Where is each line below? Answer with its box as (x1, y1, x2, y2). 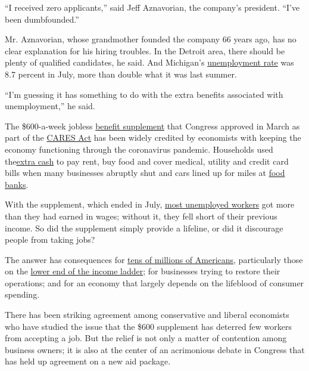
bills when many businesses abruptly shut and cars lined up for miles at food (5, 166, 285, 179)
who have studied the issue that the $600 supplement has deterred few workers (5, 320, 292, 332)
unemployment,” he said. (5, 100, 95, 112)
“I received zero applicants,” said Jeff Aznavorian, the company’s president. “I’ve (5, 1, 300, 13)
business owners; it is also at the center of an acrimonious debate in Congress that (5, 343, 305, 355)
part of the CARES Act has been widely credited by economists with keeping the (5, 131, 301, 144)
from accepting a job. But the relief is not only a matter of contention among (5, 332, 287, 344)
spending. (5, 288, 40, 301)
